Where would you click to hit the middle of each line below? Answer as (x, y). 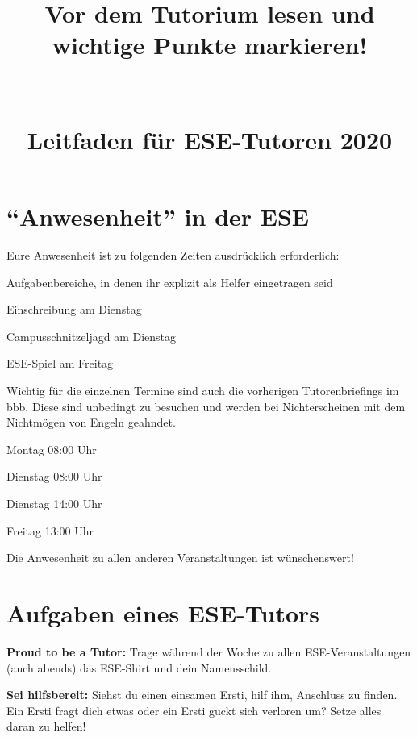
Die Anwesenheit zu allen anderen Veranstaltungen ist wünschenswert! (180, 558)
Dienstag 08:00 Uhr (54, 476)
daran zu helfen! (46, 726)
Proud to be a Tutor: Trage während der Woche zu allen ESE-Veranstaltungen (209, 651)
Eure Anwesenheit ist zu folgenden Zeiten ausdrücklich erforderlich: (173, 255)
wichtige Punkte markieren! (210, 45)
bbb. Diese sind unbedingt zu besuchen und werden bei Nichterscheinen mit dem (206, 406)
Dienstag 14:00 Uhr (54, 503)
